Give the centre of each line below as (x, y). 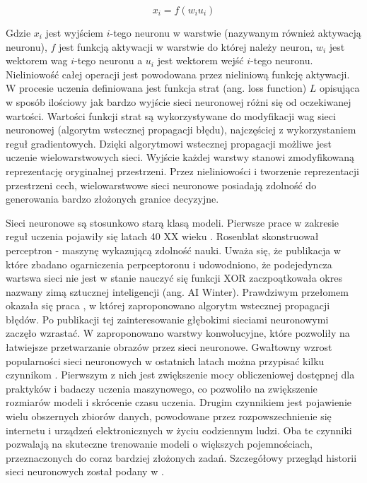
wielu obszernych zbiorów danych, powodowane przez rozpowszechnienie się (169, 416)
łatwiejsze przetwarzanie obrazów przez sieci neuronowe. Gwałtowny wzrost (169, 347)
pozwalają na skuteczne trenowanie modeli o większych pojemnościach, (159, 444)
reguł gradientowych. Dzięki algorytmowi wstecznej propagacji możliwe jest (169, 143)
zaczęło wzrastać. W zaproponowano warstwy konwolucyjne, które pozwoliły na (178, 333)
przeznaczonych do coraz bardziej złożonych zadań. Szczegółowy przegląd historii (181, 457)
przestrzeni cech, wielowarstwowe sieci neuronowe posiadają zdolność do (161, 185)
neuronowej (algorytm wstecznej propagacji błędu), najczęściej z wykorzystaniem (181, 130)
